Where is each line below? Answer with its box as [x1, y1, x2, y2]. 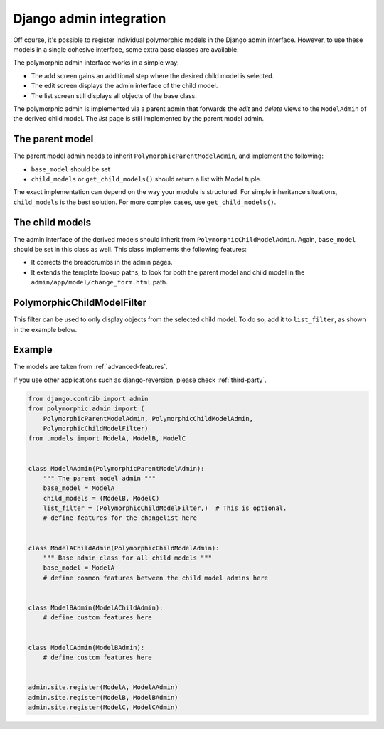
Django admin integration [13, 11, 166, 26]
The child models [13, 216, 92, 228]
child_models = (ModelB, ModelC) [43, 494, 160, 502]
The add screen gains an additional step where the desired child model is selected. [31, 71, 274, 80]
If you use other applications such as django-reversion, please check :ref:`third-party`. [13, 376, 267, 384]
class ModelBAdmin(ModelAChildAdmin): [28, 604, 164, 612]
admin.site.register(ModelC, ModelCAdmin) [28, 703, 178, 711]
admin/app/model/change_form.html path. [31, 278, 169, 287]
